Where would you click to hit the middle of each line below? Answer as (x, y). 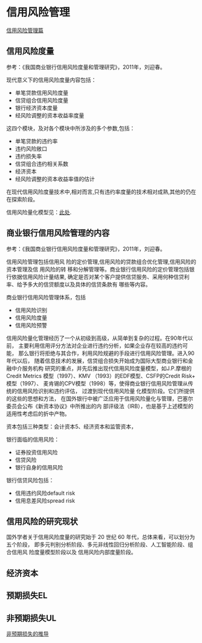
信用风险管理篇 (25, 30)
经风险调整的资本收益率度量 (50, 115)
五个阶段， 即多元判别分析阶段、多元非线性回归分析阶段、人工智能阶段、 (97, 544)
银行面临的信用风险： (33, 439)
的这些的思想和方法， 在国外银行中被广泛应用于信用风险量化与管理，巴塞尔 (100, 398)
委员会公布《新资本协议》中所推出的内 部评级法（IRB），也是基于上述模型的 (100, 406)
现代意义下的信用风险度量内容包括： (51, 80)
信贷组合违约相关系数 (41, 163)
